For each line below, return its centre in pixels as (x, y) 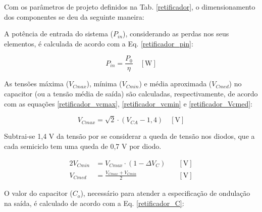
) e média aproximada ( (175, 84)
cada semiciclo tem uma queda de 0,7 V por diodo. (83, 146)
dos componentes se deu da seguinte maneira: (74, 16)
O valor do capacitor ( (38, 193)
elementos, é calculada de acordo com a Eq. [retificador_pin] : (99, 43)
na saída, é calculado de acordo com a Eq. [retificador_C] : (94, 203)
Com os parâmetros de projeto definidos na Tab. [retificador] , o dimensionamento (130, 7)
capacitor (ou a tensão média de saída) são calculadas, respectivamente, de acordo (131, 94)
